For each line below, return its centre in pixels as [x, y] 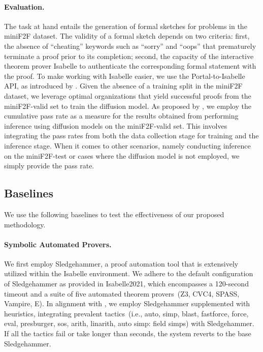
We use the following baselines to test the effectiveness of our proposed [114, 214]
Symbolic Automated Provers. [58, 244]
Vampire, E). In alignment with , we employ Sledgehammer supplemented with [127, 303]
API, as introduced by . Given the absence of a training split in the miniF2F [123, 86]
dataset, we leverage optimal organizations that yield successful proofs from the [128, 95]
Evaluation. [24, 6]
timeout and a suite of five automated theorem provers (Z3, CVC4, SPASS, [122, 293]
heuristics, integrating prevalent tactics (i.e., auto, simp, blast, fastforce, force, [126, 313]
